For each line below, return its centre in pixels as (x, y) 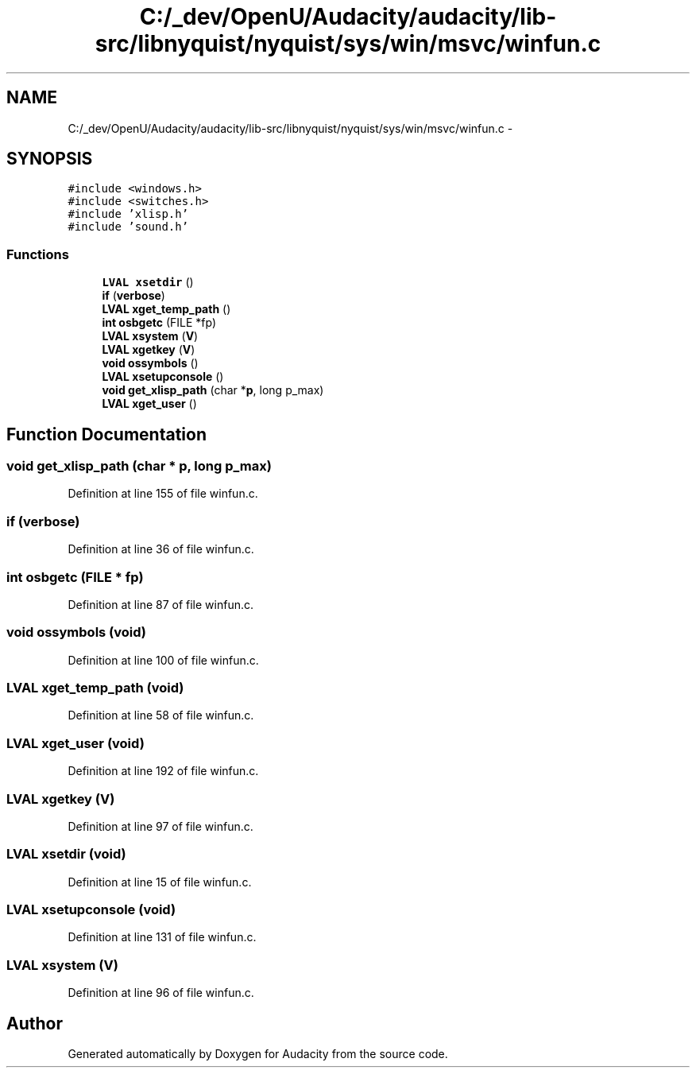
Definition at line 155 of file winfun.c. (163, 494)
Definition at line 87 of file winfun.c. (161, 604)
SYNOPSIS (50, 159)
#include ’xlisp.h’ (128, 214)
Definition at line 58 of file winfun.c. (161, 715)
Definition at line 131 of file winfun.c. (162, 937)
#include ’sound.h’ (128, 227)
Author (35, 1023)
